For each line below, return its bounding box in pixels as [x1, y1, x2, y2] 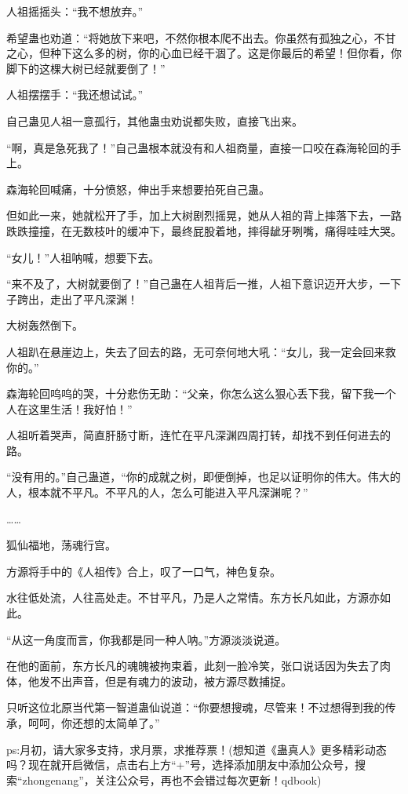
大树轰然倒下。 [6, 317, 83, 333]
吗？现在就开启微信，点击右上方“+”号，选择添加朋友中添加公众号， [6, 756, 355, 773]
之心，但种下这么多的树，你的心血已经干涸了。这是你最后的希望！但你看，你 [6, 45, 402, 61]
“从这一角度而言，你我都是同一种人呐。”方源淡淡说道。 [6, 631, 286, 647]
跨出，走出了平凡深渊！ [16, 290, 138, 307]
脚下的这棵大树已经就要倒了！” [6, 60, 166, 76]
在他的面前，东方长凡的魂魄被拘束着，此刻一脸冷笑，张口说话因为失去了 [6, 657, 380, 674]
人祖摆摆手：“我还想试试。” [6, 86, 144, 103]
